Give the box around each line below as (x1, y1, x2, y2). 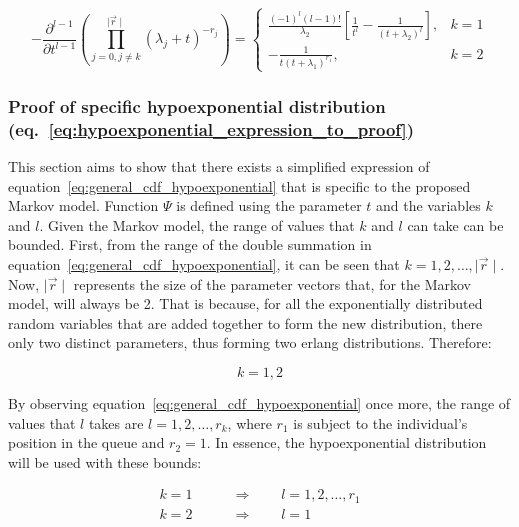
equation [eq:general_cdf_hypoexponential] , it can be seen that (8, 254, 400, 275)
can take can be (407, 214, 504, 235)
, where (227, 412, 272, 433)
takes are (88, 412, 144, 433)
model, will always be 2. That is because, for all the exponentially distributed (8, 293, 483, 314)
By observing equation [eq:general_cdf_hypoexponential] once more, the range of (8, 393, 511, 414)
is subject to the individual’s (293, 412, 468, 433)
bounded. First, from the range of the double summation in (8, 234, 372, 255)
